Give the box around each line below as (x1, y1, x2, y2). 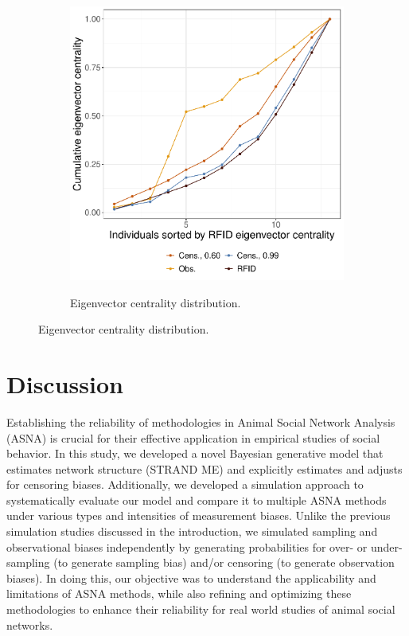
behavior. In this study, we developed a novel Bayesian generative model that (6, 445, 384, 462)
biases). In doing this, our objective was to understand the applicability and (6, 569, 376, 586)
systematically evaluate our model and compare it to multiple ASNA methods (6, 491, 387, 508)
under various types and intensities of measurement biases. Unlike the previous (6, 507, 391, 524)
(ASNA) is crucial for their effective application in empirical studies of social (6, 429, 380, 446)
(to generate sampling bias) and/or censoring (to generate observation (53, 554, 395, 571)
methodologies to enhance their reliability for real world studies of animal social (6, 601, 395, 618)
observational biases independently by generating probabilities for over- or (6, 538, 368, 555)
